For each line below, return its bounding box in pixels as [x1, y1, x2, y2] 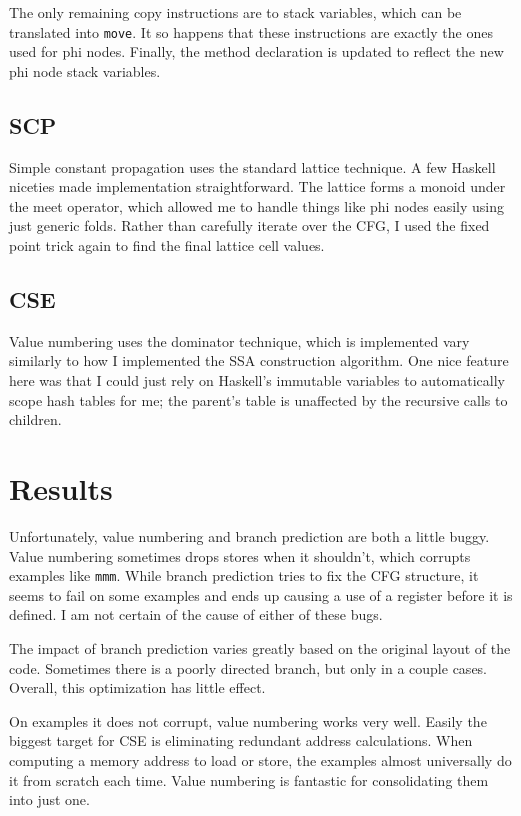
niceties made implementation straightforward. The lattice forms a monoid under [9, 176, 506, 197]
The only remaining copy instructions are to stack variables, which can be [9, 2, 462, 22]
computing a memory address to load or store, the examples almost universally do [9, 749, 512, 770]
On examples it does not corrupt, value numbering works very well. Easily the [9, 710, 487, 731]
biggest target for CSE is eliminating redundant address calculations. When [9, 730, 473, 751]
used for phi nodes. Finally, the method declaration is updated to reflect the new [9, 41, 504, 62]
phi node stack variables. [9, 60, 161, 81]
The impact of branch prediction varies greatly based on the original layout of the [9, 637, 511, 658]
